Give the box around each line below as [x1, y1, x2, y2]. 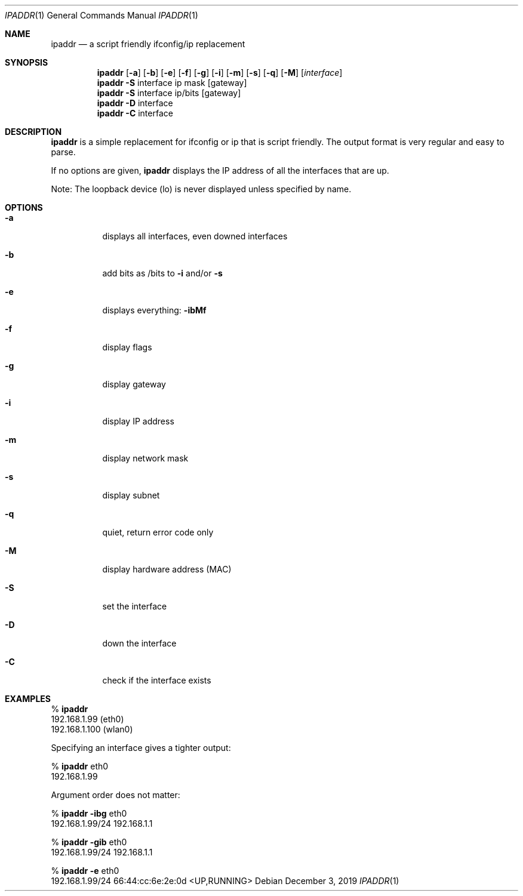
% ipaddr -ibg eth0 [51, 808, 127, 818]
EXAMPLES [5, 694, 51, 704]
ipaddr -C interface [97, 108, 173, 118]
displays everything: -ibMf [102, 305, 207, 315]
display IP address [102, 416, 174, 426]
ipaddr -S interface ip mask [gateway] [97, 78, 247, 88]
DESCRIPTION [5, 127, 62, 137]
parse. [51, 147, 76, 157]
